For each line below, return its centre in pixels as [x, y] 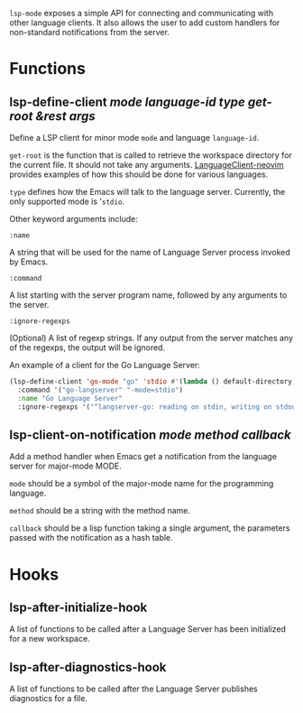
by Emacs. [29, 262]
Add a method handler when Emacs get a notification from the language [143, 457]
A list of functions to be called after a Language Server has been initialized [148, 629]
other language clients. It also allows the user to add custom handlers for [145, 23]
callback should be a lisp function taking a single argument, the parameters [150, 528]
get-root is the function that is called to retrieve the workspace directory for [151, 155]
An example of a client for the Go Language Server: [105, 365]
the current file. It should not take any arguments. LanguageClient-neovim [147, 165]
